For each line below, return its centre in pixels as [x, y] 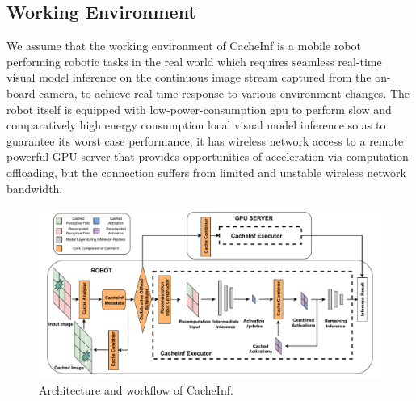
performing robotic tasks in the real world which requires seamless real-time [194, 61]
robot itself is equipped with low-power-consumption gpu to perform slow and [199, 109]
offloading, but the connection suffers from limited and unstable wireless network [206, 172]
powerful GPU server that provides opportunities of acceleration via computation [208, 156]
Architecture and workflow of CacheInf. [136, 389]
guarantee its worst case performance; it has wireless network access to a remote [205, 140]
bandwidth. [35, 188]
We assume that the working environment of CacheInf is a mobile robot [184, 46]
